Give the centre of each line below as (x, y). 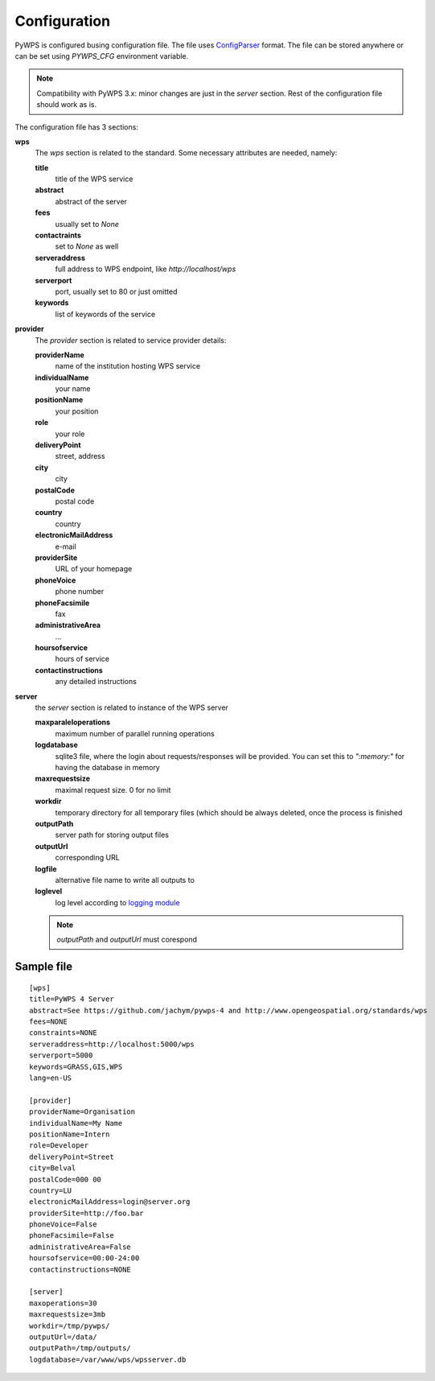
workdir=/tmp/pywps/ (70, 1325)
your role (70, 434)
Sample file (43, 967)
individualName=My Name (76, 1123)
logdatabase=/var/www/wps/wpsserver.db (108, 1359)
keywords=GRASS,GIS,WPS (76, 1067)
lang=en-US (51, 1078)
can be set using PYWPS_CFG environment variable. (102, 56)
